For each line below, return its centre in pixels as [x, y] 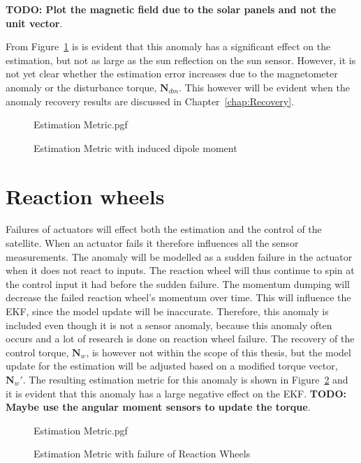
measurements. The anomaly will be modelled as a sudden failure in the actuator [179, 256]
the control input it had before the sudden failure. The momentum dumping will [178, 283]
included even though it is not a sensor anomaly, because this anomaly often [169, 325]
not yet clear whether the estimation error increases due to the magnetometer [172, 74]
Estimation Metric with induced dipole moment [135, 147]
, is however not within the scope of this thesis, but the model [219, 352]
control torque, [37, 352]
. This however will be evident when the [264, 87]
